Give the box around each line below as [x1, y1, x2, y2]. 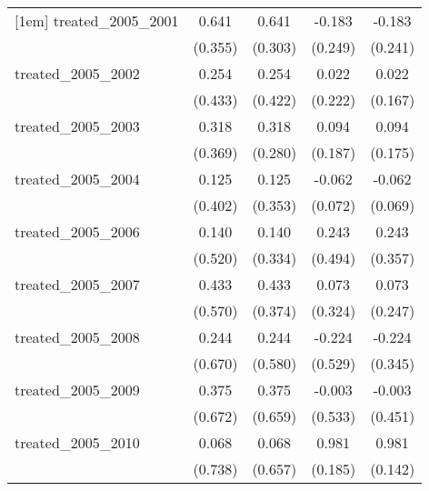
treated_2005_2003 [15, 115, 140, 136]
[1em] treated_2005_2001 [15, 10, 179, 31]
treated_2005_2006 [15, 221, 140, 242]
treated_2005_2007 [15, 274, 140, 295]
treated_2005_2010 [15, 432, 140, 453]
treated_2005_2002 [15, 63, 140, 84]
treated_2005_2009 [15, 379, 140, 400]
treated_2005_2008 [15, 326, 140, 347]
